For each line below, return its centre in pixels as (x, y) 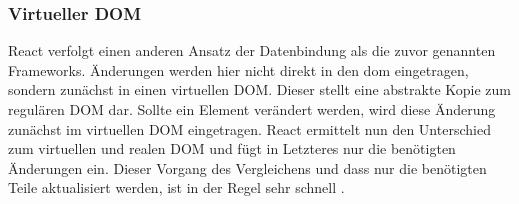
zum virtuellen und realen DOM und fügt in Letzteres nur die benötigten (232, 148)
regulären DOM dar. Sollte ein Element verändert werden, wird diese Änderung (252, 109)
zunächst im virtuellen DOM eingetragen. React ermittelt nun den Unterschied (249, 128)
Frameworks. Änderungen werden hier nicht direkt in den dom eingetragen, (238, 69)
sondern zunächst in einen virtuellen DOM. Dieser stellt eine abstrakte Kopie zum (259, 89)
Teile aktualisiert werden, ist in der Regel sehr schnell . (176, 187)
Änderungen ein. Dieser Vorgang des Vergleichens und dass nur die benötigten (247, 167)
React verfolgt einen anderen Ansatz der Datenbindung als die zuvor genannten (252, 50)
